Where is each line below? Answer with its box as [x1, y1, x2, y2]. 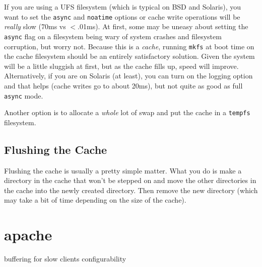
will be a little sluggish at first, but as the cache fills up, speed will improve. [4, 60, 239, 71]
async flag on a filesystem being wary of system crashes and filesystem [4, 31, 222, 41]
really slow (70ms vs [4, 21, 66, 32]
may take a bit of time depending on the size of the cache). [4, 195, 186, 205]
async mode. [4, 90, 43, 101]
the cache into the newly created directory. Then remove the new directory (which [4, 185, 258, 195]
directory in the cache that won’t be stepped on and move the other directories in [4, 175, 256, 186]
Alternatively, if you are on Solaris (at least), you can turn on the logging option [4, 70, 253, 81]
